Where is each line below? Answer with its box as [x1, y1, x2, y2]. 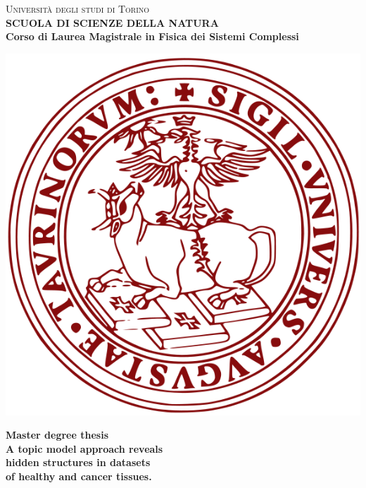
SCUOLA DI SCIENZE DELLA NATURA [6, 15, 219, 30]
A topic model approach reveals [6, 441, 163, 456]
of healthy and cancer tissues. [6, 468, 152, 483]
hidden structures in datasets [6, 455, 151, 470]
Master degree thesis [6, 427, 108, 442]
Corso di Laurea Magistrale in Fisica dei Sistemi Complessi [6, 29, 299, 44]
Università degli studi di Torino [6, 1, 150, 16]
